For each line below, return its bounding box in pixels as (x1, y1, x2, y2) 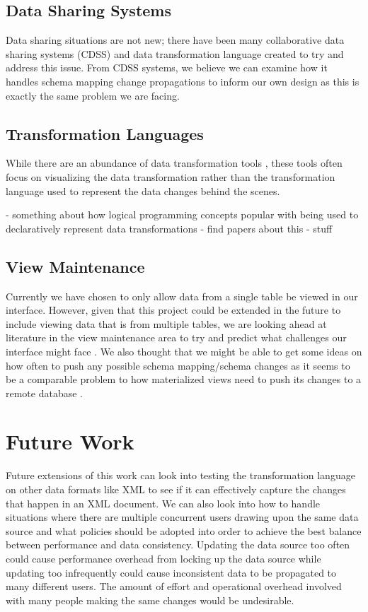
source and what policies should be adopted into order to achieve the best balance (6, 523, 362, 538)
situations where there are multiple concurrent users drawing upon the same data (6, 510, 359, 524)
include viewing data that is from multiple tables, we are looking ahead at (6, 316, 327, 331)
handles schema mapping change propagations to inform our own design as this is (6, 73, 360, 88)
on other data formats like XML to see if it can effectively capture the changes (6, 482, 346, 497)
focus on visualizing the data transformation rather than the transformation (6, 169, 335, 184)
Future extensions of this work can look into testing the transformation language (6, 468, 355, 483)
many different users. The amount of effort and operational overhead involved (6, 579, 342, 594)
